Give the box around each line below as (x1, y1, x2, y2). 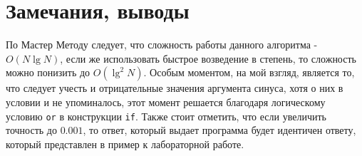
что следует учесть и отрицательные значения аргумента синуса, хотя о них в (6, 80, 343, 95)
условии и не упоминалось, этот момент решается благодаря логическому (6, 94, 326, 109)
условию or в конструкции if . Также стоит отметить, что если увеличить (6, 108, 326, 123)
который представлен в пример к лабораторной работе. (6, 136, 244, 151)
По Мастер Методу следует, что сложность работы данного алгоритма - (6, 37, 318, 52)
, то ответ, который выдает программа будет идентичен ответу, (83, 123, 356, 137)
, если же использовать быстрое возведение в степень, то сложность (60, 51, 356, 66)
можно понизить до (6, 65, 90, 80)
